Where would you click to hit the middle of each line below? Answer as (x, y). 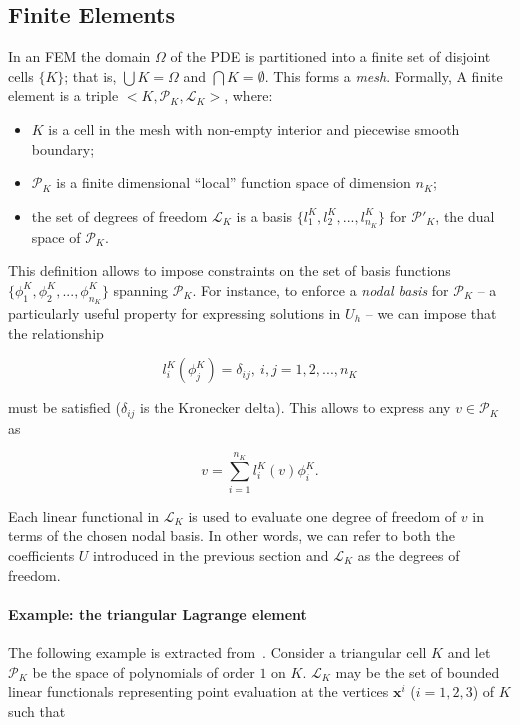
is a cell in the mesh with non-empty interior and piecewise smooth (254, 128)
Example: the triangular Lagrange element (157, 613)
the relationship (56, 332)
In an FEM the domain (79, 56)
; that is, (90, 75)
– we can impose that (431, 313)
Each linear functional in (84, 515)
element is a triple (63, 95)
